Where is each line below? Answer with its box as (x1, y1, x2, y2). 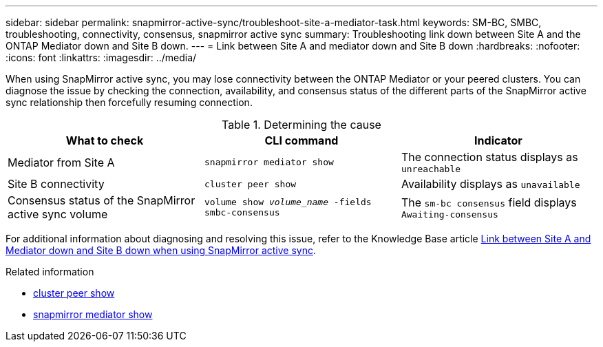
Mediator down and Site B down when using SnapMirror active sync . (6, 244, 317, 256)
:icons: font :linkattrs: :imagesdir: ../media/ (6, 52, 197, 63)
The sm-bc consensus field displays (401, 195, 577, 209)
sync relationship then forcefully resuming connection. (6, 96, 253, 108)
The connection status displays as (401, 150, 578, 164)
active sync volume (8, 207, 108, 221)
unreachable (401, 164, 461, 174)
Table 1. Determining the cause (222, 118, 381, 132)
